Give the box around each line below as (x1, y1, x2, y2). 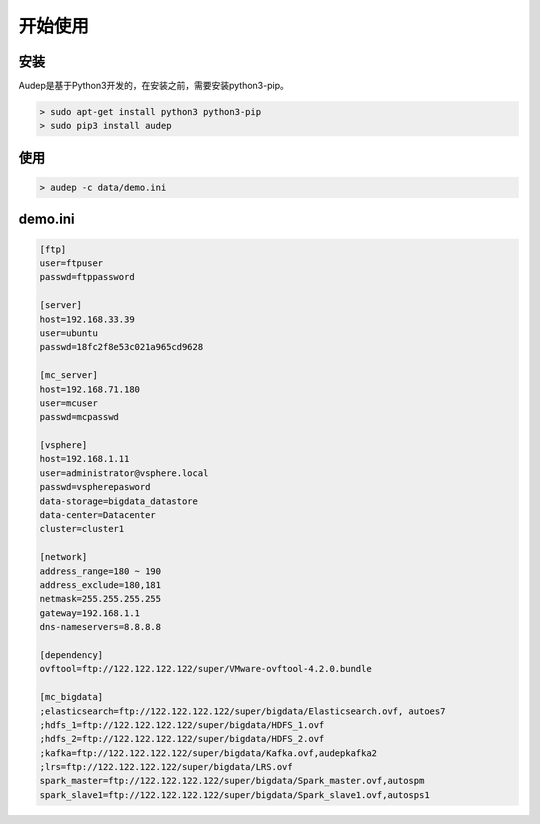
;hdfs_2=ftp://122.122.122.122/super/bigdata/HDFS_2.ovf (39, 733, 325, 745)
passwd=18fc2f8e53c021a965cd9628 (39, 341, 204, 353)
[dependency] (39, 649, 104, 660)
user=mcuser (39, 397, 99, 409)
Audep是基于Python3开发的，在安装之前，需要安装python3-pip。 (18, 80, 289, 92)
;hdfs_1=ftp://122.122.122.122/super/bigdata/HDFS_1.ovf (39, 719, 325, 730)
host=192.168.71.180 (39, 383, 140, 395)
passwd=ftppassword (39, 271, 135, 283)
